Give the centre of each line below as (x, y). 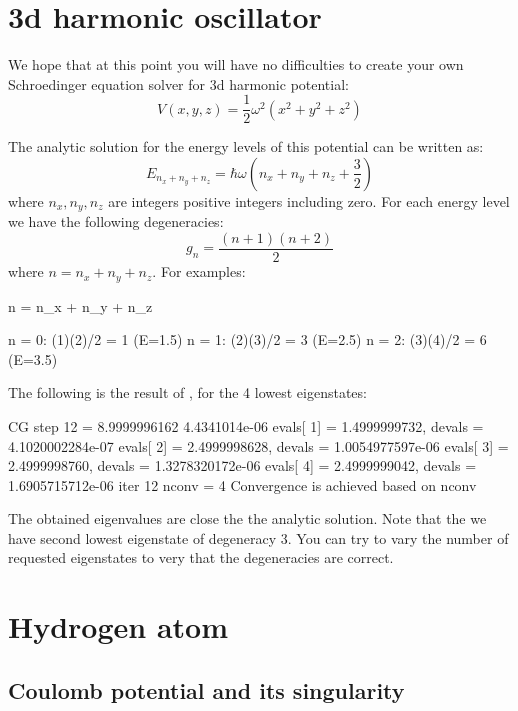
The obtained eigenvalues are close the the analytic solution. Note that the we (247, 518)
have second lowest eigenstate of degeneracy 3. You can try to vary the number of (258, 537)
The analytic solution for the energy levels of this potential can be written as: (246, 146)
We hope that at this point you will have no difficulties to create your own (236, 64)
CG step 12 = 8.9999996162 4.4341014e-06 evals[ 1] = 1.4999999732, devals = (246, 425)
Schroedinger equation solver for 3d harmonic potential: (178, 83)
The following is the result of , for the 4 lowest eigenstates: (187, 392)
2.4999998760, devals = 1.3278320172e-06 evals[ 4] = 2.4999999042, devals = (242, 465)
